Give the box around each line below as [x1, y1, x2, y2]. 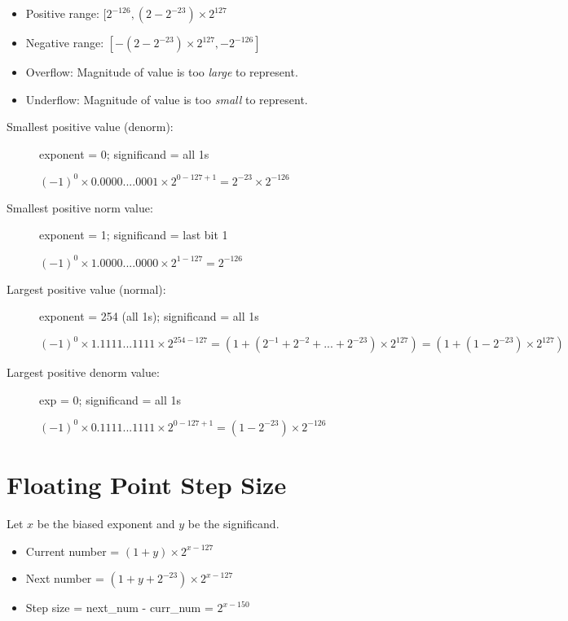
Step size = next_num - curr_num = [25, 599, 214, 616]
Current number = [25, 542, 120, 559]
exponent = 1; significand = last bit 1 [39, 226, 228, 243]
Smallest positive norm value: [7, 199, 153, 216]
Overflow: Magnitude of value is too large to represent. [25, 63, 298, 80]
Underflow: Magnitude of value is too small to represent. [25, 90, 308, 107]
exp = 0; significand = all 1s [39, 391, 181, 408]
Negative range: [25, 34, 104, 50]
